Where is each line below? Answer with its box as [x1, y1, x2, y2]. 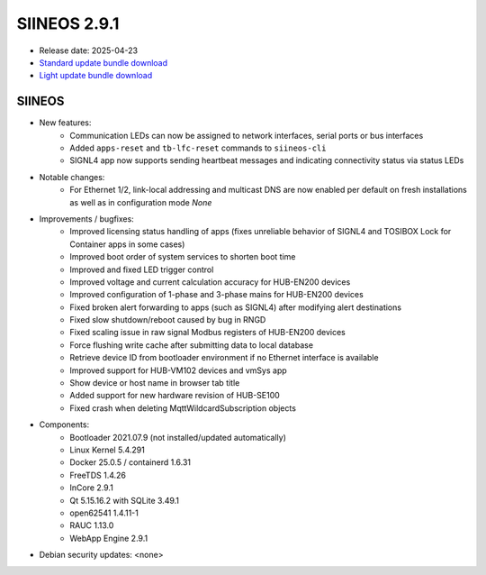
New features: [39, 117, 92, 128]
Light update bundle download [39, 70, 153, 81]
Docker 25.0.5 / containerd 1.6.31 [69, 457, 192, 468]
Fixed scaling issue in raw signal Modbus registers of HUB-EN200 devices [69, 327, 346, 338]
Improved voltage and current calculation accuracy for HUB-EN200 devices [69, 276, 351, 287]
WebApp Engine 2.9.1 [69, 533, 148, 543]
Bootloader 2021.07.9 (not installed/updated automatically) [69, 432, 287, 443]
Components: [39, 419, 90, 430]
